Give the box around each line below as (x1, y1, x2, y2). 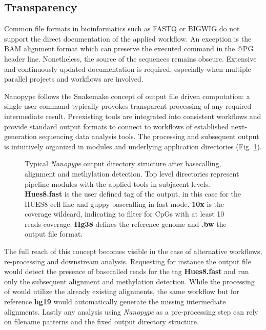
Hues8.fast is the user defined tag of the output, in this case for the (25, 188, 241, 199)
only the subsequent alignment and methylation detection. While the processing (4, 276, 255, 286)
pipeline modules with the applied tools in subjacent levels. (25, 178, 210, 189)
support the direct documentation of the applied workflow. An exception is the (4, 33, 252, 44)
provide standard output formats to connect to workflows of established (4, 121, 229, 131)
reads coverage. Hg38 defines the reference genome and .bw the (25, 218, 227, 229)
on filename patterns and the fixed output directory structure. (4, 316, 199, 327)
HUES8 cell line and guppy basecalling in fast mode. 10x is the (25, 198, 224, 209)
